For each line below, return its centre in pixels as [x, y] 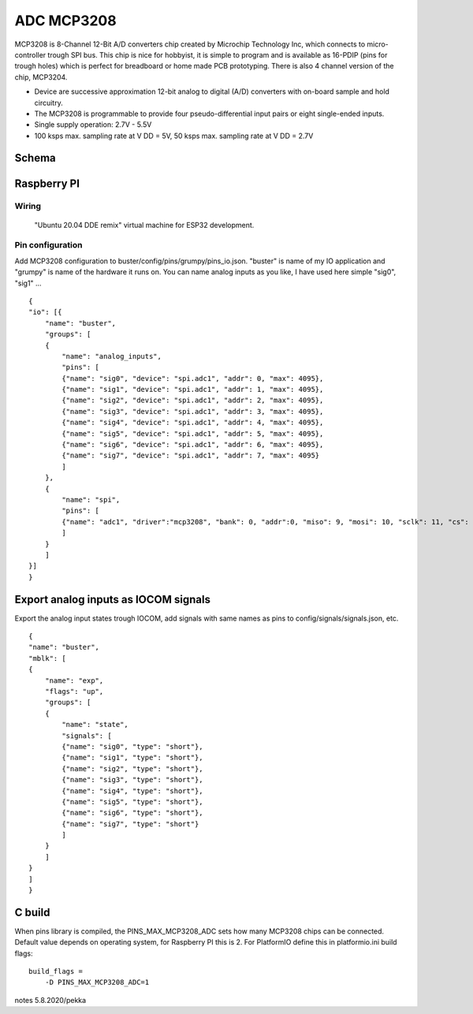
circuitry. [48, 103]
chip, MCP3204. [41, 77]
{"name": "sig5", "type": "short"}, [133, 802]
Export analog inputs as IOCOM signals [112, 599]
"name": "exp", [74, 680]
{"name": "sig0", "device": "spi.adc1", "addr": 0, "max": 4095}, [193, 378]
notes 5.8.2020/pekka [50, 1000]
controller [30, 54]
